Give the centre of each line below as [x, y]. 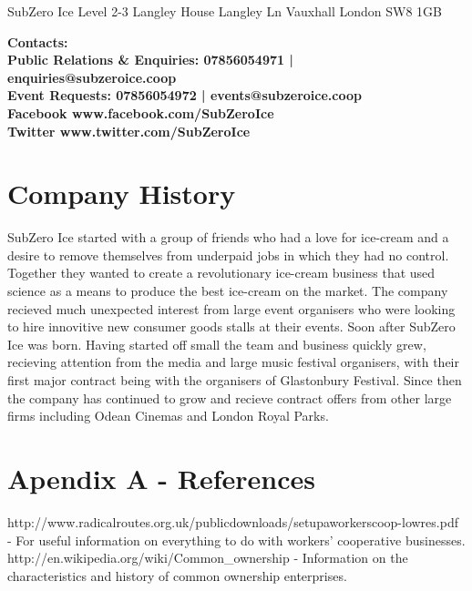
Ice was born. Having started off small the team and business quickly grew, [217, 344]
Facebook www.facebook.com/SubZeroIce [141, 112]
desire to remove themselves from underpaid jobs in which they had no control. [228, 255]
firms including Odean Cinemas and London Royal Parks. [168, 416]
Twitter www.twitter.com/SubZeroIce [129, 131]
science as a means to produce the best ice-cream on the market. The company [228, 291]
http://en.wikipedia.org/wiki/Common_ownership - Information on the [208, 558]
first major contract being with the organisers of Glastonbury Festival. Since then [235, 380]
